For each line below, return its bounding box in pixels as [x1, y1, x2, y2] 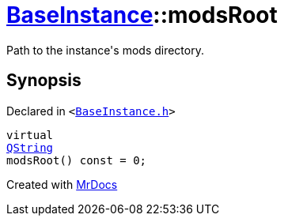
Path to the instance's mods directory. [6, 43, 204, 57]
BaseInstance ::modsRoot [6, 2, 278, 28]
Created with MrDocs [6, 177, 118, 191]
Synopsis [6, 70, 81, 91]
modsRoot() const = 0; [6, 153, 147, 167]
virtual [6, 128, 54, 141]
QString [6, 141, 54, 154]
